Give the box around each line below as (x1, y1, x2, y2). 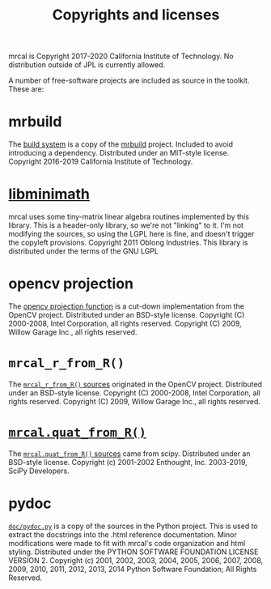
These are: (8, 84, 44, 94)
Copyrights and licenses (52, 6, 220, 24)
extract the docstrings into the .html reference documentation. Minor (8, 529, 237, 540)
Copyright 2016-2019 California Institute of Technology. (8, 156, 193, 167)
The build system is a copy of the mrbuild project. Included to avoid (8, 139, 233, 149)
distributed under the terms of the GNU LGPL (8, 246, 159, 256)
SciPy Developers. (8, 466, 70, 476)
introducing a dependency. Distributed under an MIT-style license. (8, 148, 230, 158)
